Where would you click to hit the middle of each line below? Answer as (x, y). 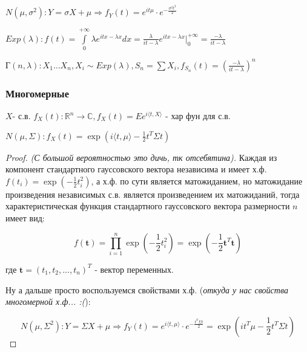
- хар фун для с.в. (198, 116)
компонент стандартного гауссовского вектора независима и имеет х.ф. (136, 169)
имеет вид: (25, 218)
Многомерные (37, 93)
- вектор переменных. (134, 269)
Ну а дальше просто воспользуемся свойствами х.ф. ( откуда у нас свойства (147, 289)
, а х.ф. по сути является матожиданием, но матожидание (197, 181)
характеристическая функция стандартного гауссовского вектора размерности (148, 206)
